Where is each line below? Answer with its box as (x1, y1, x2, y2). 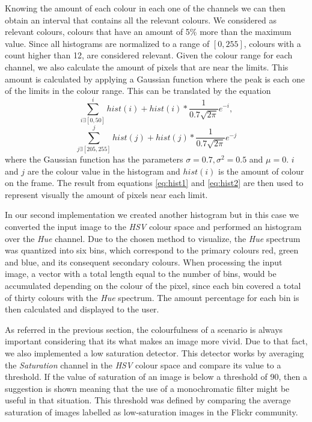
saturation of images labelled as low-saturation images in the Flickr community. (5, 405, 298, 418)
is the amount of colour (218, 164, 304, 177)
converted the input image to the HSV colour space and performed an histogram (5, 220, 302, 232)
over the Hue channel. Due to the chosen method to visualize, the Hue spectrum (5, 232, 301, 244)
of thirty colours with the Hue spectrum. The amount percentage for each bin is (5, 291, 299, 303)
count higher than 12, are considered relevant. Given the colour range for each (5, 49, 293, 61)
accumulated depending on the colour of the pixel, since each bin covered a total (5, 279, 301, 291)
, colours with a (243, 37, 301, 49)
